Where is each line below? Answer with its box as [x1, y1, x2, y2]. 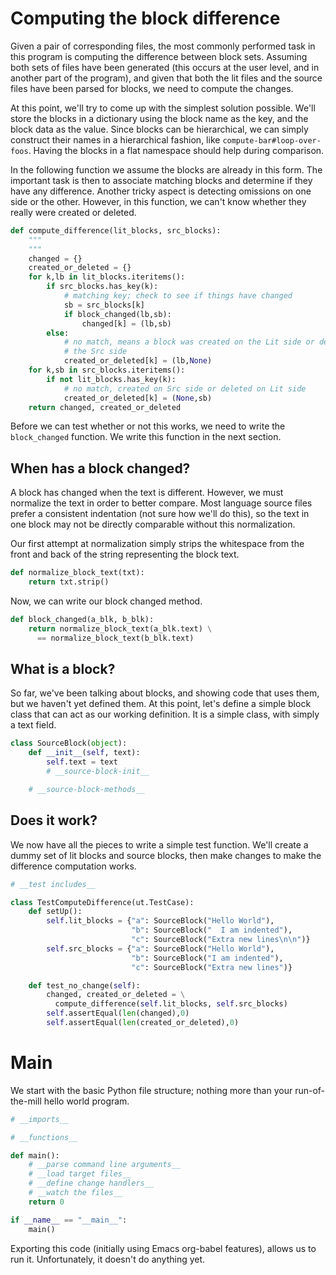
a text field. [10, 719, 57, 731]
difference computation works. [10, 860, 137, 872]
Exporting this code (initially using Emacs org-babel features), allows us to [10, 1242, 317, 1254]
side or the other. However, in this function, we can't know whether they [10, 195, 307, 207]
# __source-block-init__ [46, 767, 150, 777]
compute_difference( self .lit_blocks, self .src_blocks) [54, 999, 288, 1009]
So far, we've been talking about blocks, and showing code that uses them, [10, 687, 320, 699]
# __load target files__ [28, 1169, 132, 1179]
